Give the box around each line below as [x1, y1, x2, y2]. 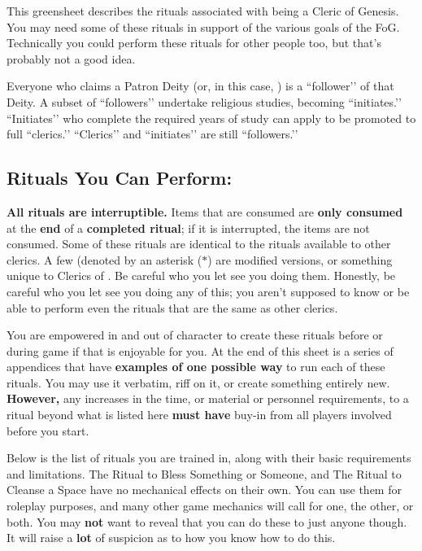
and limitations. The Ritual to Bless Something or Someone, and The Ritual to [7, 465, 402, 482]
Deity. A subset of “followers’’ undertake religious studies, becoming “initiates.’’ [7, 93, 402, 110]
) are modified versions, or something [207, 251, 393, 268]
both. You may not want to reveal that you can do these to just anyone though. [7, 513, 407, 530]
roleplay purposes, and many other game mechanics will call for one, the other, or [7, 497, 414, 514]
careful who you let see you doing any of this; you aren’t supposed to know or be [7, 282, 410, 300]
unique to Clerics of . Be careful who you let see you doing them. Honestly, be [7, 267, 396, 284]
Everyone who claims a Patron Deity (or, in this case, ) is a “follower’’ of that [7, 77, 394, 94]
